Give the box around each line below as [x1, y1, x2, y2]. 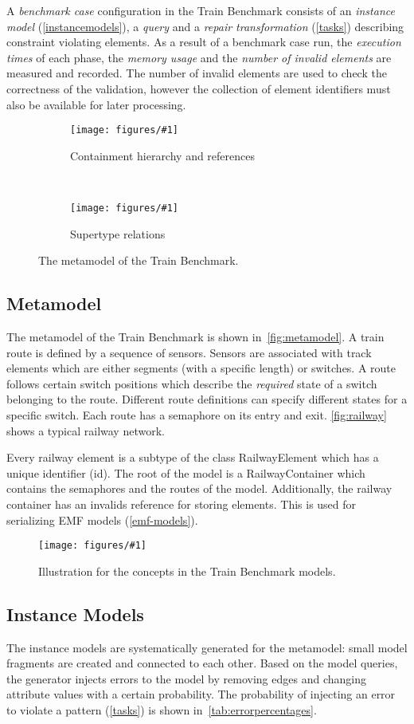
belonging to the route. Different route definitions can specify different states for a [6, 391, 408, 407]
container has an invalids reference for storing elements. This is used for [6, 495, 357, 512]
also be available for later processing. [6, 96, 186, 112]
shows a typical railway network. [6, 422, 165, 439]
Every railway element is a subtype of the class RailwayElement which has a [6, 449, 379, 466]
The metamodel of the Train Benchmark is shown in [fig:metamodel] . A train [6, 329, 385, 345]
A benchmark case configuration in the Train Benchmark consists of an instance [6, 2, 395, 18]
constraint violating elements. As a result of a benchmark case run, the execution [6, 33, 401, 50]
